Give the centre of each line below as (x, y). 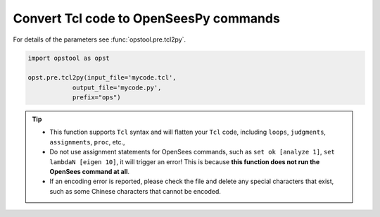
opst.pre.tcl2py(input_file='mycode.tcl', (102, 78)
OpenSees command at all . (90, 172)
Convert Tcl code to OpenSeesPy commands (147, 18)
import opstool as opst (69, 58)
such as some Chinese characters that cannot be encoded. (135, 191)
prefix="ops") (96, 98)
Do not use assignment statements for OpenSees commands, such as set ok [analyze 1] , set (192, 152)
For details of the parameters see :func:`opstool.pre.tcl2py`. (100, 39)
